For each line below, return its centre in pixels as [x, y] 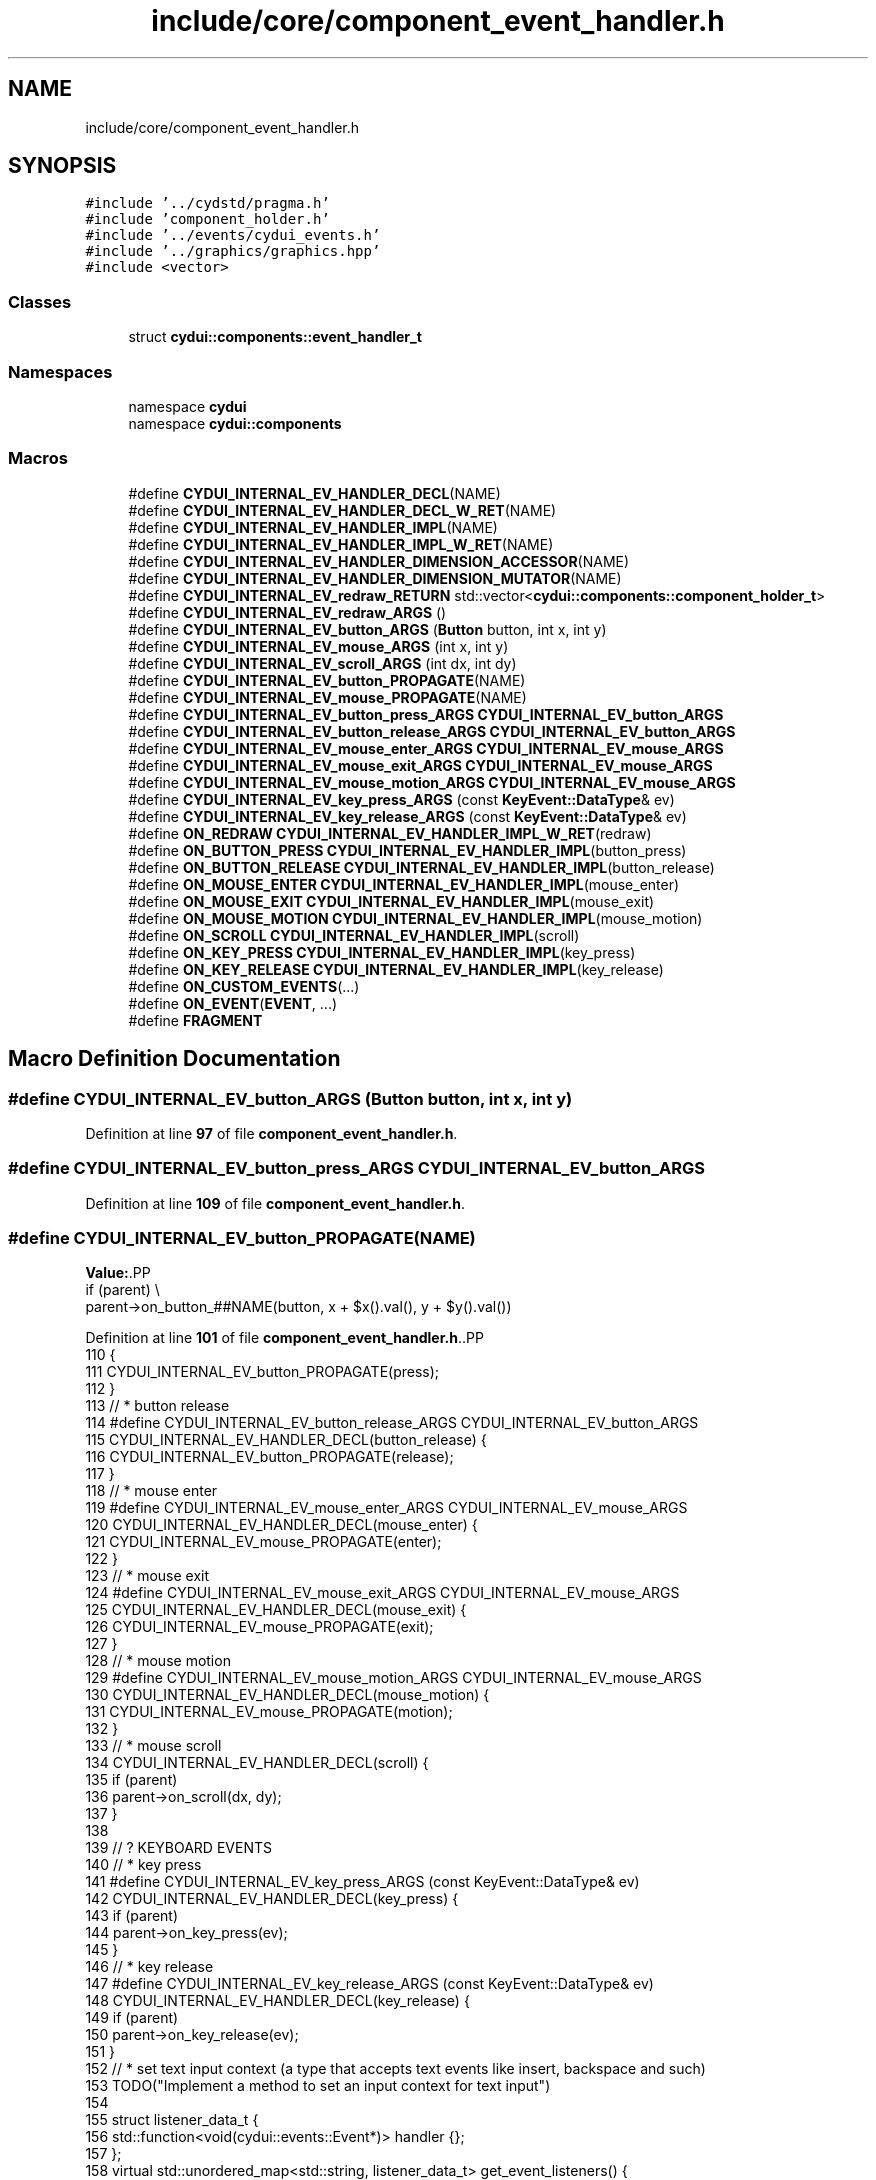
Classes [40, 301]
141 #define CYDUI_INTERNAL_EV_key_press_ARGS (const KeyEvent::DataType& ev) [362, 1882]
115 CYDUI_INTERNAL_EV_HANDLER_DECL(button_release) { [286, 1440]
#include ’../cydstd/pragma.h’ [207, 203]
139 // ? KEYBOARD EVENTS [178, 1848]
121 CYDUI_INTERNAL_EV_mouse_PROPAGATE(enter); [263, 1542]
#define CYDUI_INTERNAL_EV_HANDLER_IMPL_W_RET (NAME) [341, 544]
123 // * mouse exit [147, 1576]
